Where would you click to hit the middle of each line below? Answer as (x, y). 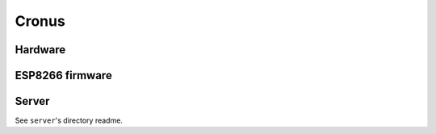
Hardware (40, 50)
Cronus (40, 21)
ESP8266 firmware (63, 75)
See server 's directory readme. (69, 120)
